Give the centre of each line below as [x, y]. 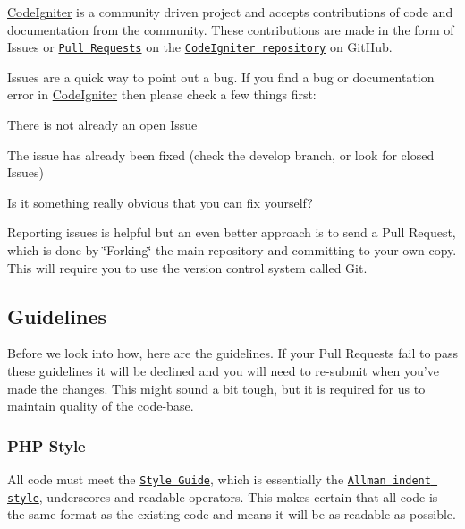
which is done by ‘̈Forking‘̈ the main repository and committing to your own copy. [232, 250]
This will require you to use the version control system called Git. [187, 267]
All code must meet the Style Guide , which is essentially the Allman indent [219, 478]
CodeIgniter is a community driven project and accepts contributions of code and [230, 12]
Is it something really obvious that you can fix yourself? [160, 202]
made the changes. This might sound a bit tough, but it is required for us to [216, 388]
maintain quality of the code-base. [101, 406]
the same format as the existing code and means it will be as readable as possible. [232, 514]
